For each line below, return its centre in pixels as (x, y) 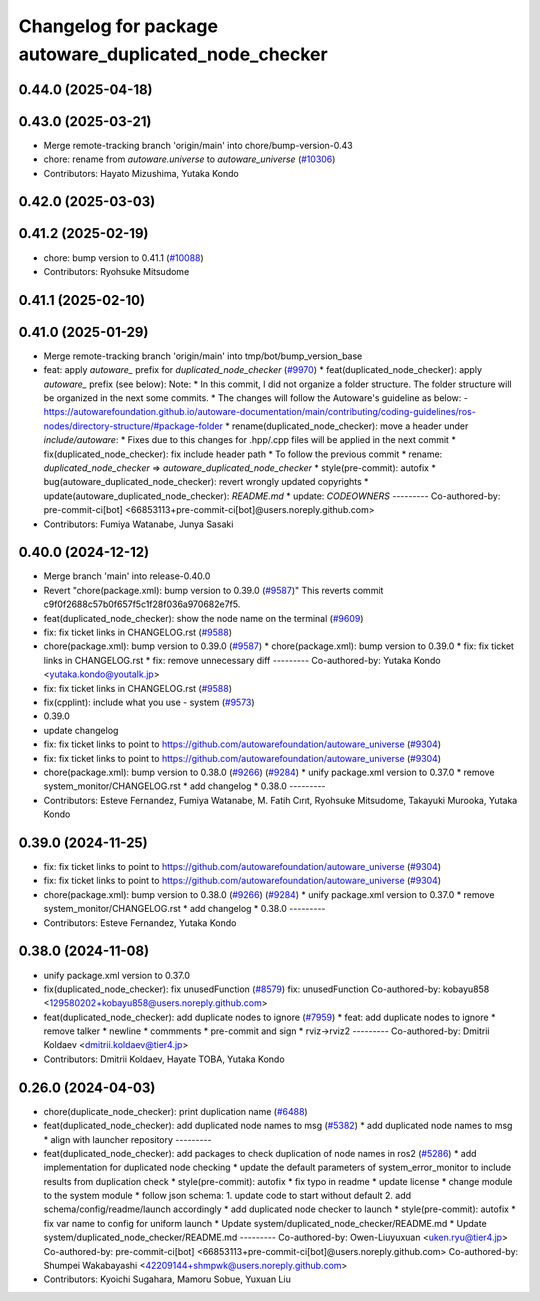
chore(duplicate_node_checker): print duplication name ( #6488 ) (176, 1111)
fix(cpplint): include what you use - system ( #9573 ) (149, 702)
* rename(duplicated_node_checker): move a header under (347, 426)
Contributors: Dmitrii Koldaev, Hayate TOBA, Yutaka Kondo (164, 1059)
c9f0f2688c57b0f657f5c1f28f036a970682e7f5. (142, 604)
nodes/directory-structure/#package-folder (133, 426)
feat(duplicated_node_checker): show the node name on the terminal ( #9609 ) (203, 618)
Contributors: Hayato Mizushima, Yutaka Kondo (141, 173)
